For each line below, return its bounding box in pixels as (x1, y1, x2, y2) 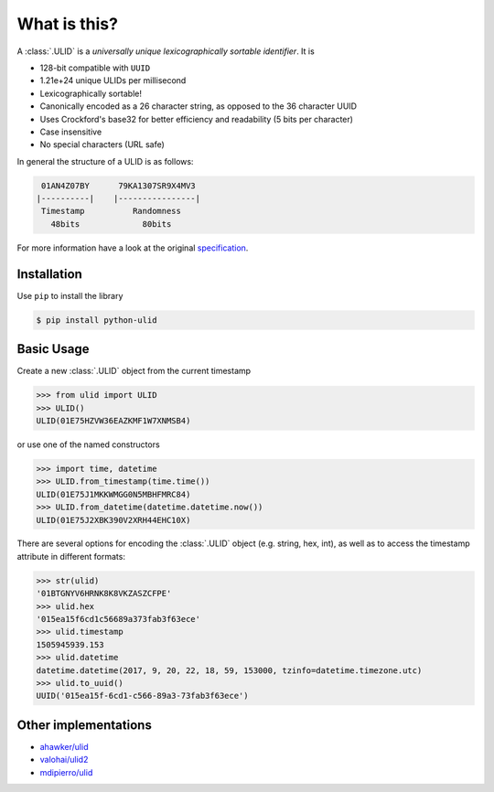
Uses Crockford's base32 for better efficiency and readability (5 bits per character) (39, 113, 354, 124)
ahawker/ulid (39, 741, 89, 752)
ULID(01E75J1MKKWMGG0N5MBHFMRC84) (36, 489, 191, 499)
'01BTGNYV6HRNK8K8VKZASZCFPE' (36, 588, 172, 599)
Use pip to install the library (16, 290, 123, 301)
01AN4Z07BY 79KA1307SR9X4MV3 (41, 180, 196, 191)
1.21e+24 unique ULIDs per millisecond (39, 75, 187, 86)
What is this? (16, 14, 119, 34)
